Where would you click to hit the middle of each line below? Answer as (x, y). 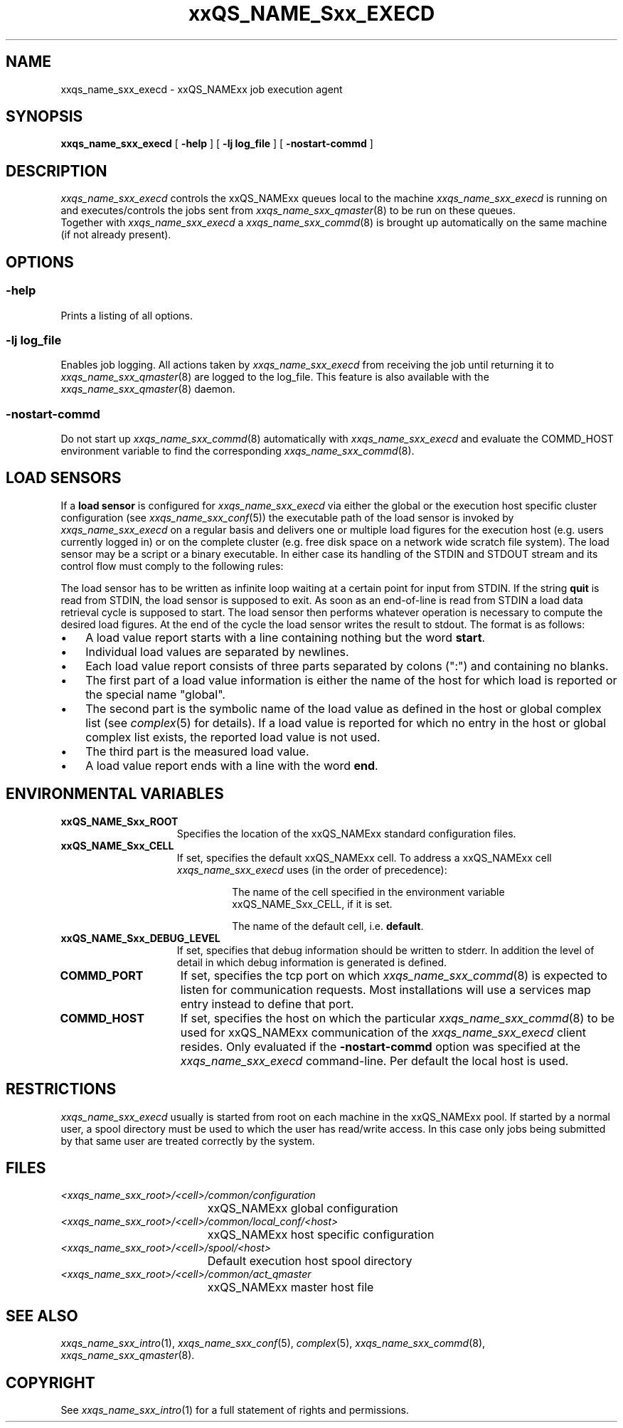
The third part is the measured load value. (197, 751)
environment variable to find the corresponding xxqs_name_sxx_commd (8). (238, 451)
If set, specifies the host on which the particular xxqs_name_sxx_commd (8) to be (398, 1018)
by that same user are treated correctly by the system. (188, 1141)
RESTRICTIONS (61, 1089)
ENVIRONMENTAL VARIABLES (115, 794)
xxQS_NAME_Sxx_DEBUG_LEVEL (140, 938)
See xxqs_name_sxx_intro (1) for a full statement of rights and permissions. (235, 1410)
